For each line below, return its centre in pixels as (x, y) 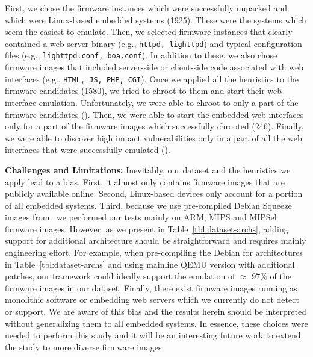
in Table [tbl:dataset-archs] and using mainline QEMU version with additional (150, 264)
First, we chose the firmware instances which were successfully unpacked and (146, 8)
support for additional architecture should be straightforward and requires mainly (156, 241)
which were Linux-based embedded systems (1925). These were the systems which (156, 20)
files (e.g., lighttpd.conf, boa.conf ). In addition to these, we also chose (141, 55)
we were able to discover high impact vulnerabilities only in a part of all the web (153, 138)
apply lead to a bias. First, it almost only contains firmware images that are (145, 182)
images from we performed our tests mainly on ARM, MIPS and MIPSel (141, 217)
